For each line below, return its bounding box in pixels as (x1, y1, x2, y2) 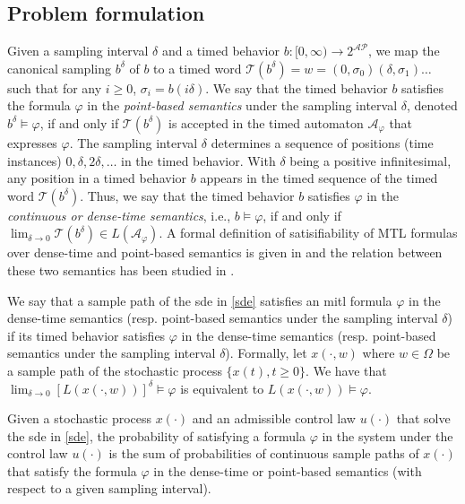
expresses (7, 133, 57, 152)
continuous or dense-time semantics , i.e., (7, 205, 231, 224)
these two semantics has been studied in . (7, 260, 235, 279)
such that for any (7, 78, 102, 97)
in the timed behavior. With (121, 151, 276, 169)
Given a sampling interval (7, 41, 149, 60)
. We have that (306, 361, 387, 379)
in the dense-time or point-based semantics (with (153, 461, 422, 480)
